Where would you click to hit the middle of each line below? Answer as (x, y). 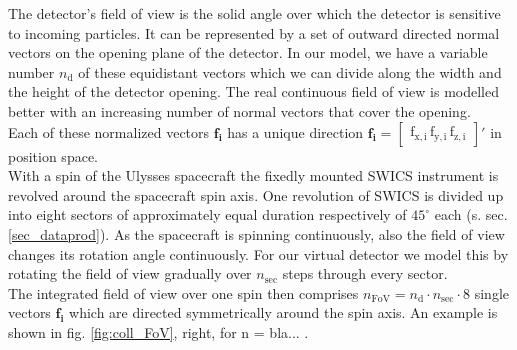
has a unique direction (295, 131)
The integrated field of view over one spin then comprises (183, 292)
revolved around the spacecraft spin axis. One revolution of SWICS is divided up (256, 194)
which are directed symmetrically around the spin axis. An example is (283, 312)
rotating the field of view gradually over (130, 273)
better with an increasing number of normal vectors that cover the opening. (239, 110)
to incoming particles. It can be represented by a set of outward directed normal (254, 32)
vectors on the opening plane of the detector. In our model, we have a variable (248, 52)
